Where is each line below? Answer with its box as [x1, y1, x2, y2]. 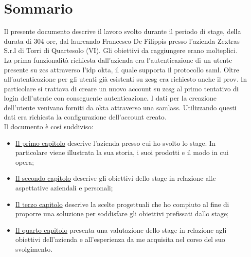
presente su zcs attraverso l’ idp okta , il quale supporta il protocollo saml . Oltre [4, 64, 239, 74]
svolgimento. [15, 244, 53, 254]
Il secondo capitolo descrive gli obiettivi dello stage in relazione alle [15, 173, 216, 183]
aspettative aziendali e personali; [15, 183, 113, 193]
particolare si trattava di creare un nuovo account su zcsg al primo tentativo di [4, 83, 239, 93]
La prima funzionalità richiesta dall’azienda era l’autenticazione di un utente [4, 54, 232, 65]
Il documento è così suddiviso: [4, 121, 93, 132]
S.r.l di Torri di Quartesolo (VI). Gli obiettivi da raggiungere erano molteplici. [4, 45, 237, 55]
